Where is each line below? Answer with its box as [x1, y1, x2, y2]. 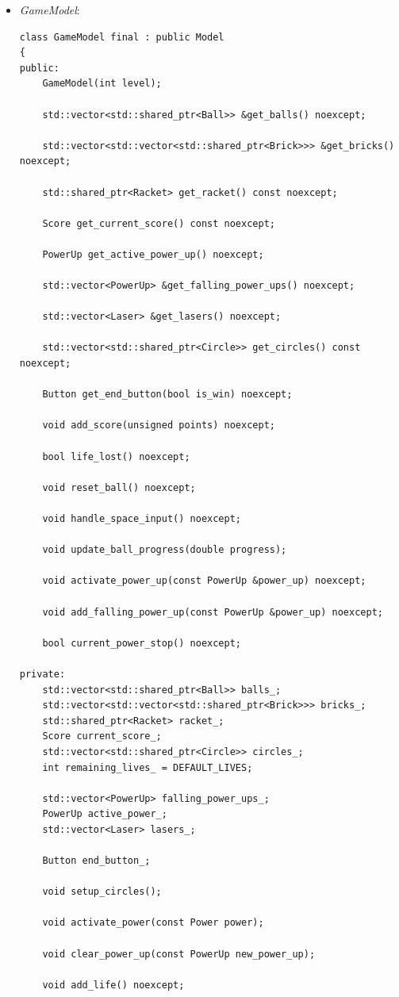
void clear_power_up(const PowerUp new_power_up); [42, 948, 316, 960]
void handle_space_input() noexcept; [42, 513, 241, 524]
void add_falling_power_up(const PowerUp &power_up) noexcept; [42, 606, 383, 618]
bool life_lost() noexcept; [42, 451, 190, 462]
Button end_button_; [42, 855, 151, 867]
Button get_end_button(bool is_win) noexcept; [42, 389, 293, 401]
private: [19, 668, 66, 680]
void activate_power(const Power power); [42, 917, 264, 929]
